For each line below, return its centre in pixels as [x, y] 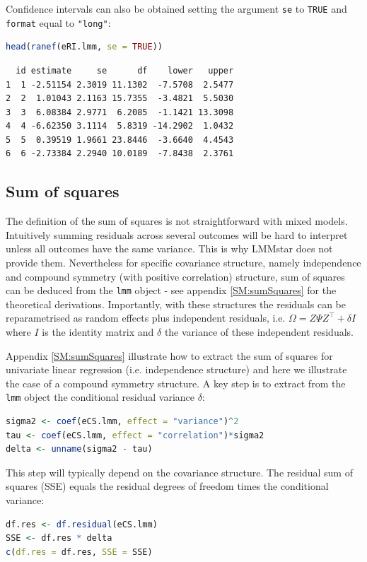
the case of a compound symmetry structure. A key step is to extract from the [176, 383]
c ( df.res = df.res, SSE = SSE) [79, 552]
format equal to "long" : [58, 22]
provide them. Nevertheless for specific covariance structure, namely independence [183, 263]
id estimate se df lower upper [125, 70]
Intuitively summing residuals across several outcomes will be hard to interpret [177, 234]
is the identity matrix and [98, 332]
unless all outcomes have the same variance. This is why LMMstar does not [169, 248]
